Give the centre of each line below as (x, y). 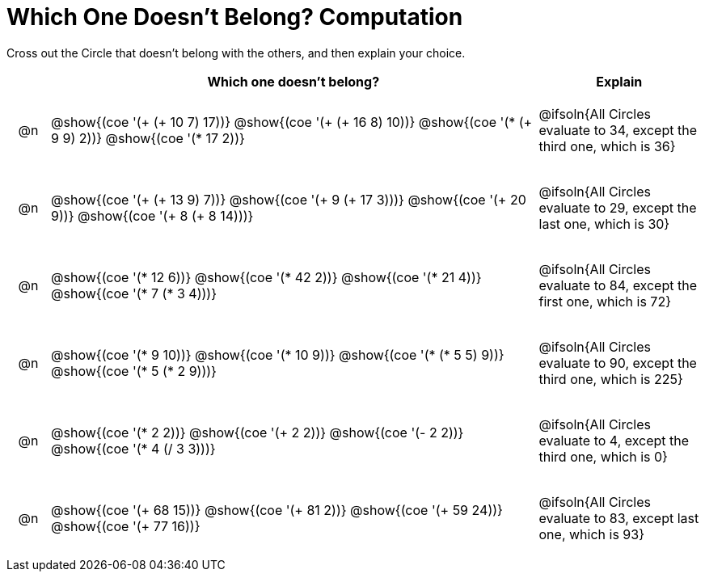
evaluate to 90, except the (618, 363)
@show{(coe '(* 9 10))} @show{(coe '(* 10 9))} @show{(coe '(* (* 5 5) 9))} (278, 354)
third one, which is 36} (607, 146)
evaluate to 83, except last (619, 518)
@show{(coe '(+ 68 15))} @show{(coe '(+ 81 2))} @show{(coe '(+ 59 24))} (277, 510)
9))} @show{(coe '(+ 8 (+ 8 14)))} (152, 215)
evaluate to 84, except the (618, 285)
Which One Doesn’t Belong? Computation (235, 17)
